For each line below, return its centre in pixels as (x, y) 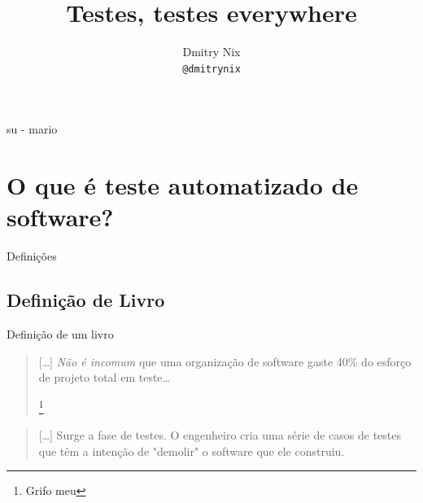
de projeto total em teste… (104, 377)
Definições (32, 256)
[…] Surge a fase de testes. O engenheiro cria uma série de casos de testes (220, 435)
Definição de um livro (60, 334)
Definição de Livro (86, 300)
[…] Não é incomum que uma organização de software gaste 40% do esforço (225, 361)
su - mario (32, 129)
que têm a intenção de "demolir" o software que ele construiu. (192, 451)
